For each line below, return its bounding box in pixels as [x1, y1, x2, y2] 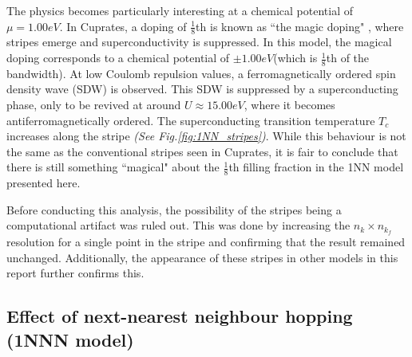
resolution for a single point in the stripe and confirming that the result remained [6, 233, 406, 250]
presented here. [6, 175, 81, 191]
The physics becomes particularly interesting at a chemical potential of [6, 2, 354, 18]
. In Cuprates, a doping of [59, 18, 187, 34]
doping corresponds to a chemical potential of [6, 49, 230, 66]
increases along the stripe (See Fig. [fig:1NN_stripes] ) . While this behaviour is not [6, 127, 406, 144]
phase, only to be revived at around [6, 96, 181, 113]
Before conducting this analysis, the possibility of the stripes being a [6, 201, 342, 218]
